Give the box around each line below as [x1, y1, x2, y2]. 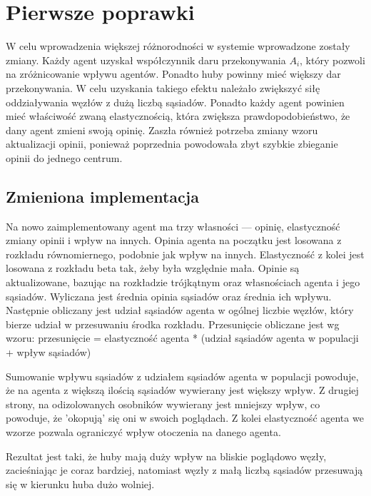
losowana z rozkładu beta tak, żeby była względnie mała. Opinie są [6, 260, 300, 275]
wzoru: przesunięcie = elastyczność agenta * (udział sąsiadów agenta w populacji [6, 330, 359, 345]
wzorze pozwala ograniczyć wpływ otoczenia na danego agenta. [6, 424, 281, 439]
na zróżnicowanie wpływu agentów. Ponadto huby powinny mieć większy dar [6, 66, 341, 81]
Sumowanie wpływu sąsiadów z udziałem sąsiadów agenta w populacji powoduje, [6, 368, 359, 383]
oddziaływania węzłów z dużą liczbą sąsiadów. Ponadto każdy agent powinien [6, 94, 345, 109]
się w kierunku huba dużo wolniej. [6, 476, 155, 491]
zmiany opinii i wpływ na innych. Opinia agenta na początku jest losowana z [6, 233, 342, 248]
